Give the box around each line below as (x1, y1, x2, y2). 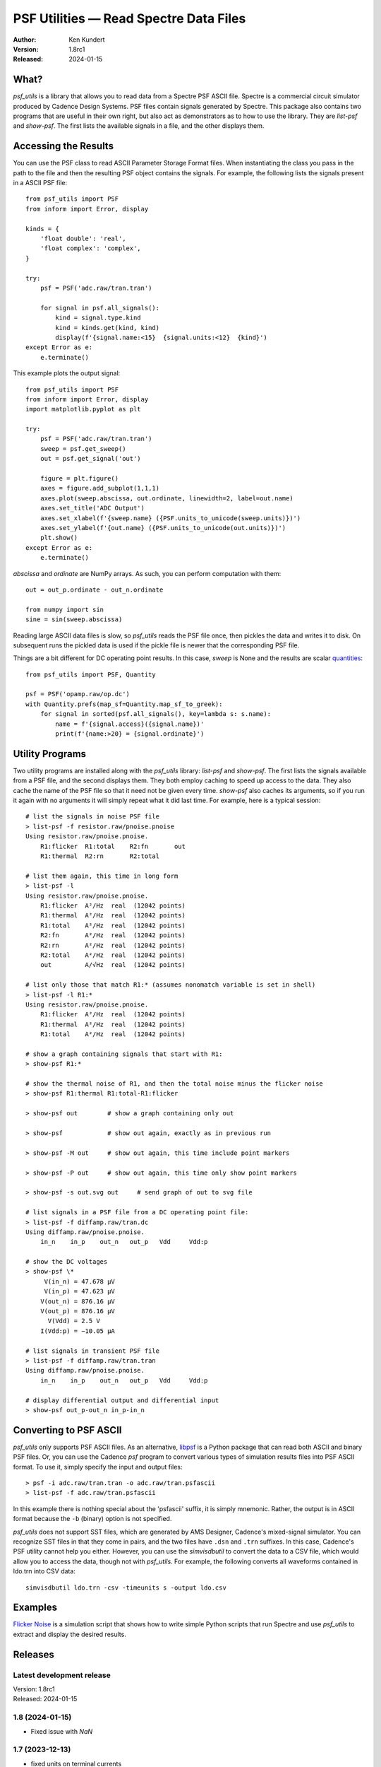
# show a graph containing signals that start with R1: (25, 1050, 223, 1058)
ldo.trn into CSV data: (13, 1567, 75, 1575)
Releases (13, 1648, 54, 1660)
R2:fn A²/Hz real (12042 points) (40, 932, 186, 939)
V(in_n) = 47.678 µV (44, 1277, 116, 1286)
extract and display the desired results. (13, 1630, 126, 1638)
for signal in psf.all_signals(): (40, 304, 160, 312)
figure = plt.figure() (40, 474, 119, 483)
